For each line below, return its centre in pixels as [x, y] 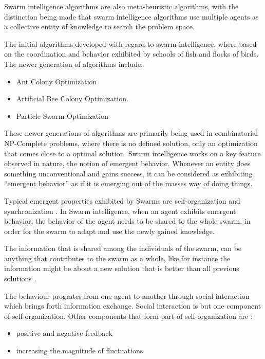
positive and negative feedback [64, 333]
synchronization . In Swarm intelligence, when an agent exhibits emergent [120, 211]
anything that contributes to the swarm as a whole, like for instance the [117, 258]
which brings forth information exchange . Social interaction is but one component [133, 306]
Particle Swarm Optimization [62, 115]
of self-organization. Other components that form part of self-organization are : [128, 316]
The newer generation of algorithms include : [74, 64]
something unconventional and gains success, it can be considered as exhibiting [128, 173]
